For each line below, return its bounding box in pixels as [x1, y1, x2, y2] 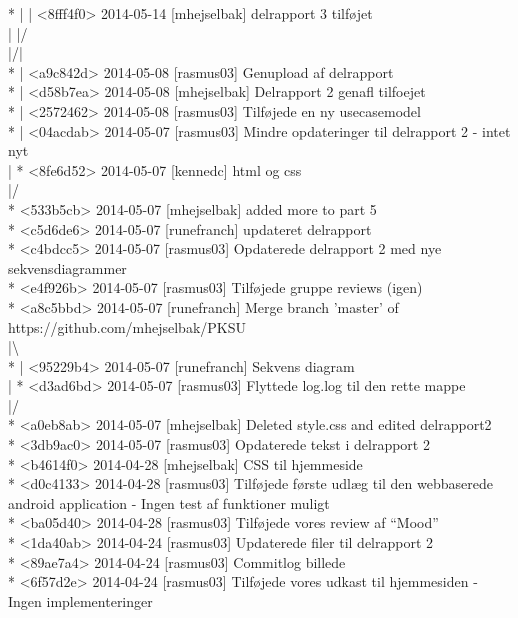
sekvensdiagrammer [8, 257, 127, 278]
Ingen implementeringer [8, 590, 153, 611]
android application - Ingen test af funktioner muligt [8, 492, 330, 513]
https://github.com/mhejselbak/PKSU [8, 316, 246, 337]
